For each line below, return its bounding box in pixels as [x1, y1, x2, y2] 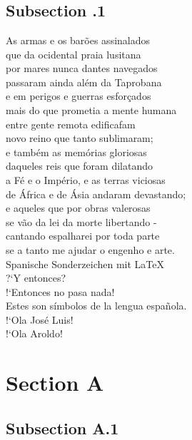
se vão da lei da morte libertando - [6, 214, 157, 229]
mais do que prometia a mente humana [6, 102, 177, 117]
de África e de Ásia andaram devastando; [6, 186, 186, 201]
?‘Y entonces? [6, 270, 66, 285]
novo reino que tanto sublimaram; [6, 131, 153, 145]
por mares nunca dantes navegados [6, 61, 158, 76]
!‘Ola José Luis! [6, 312, 74, 327]
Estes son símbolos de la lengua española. [6, 298, 187, 313]
